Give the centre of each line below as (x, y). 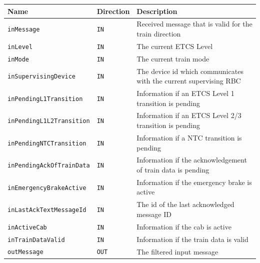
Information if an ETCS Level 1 (185, 93)
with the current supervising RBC (189, 81)
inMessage (24, 30)
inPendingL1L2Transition (49, 121)
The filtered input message (177, 251)
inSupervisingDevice (42, 77)
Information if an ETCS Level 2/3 (189, 115)
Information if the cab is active (184, 226)
